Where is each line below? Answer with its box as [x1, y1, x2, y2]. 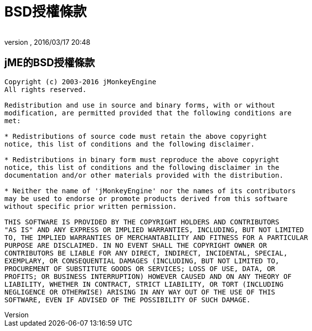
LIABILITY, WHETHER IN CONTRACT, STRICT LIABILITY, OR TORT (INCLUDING [4, 280, 284, 288]
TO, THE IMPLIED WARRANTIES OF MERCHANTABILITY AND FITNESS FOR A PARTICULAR [4, 233, 308, 241]
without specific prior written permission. [4, 202, 177, 210]
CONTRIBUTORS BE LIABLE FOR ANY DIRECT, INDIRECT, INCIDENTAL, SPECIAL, [4, 249, 288, 257]
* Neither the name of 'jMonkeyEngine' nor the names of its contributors [4, 186, 296, 195]
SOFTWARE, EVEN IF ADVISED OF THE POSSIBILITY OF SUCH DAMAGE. [4, 295, 251, 304]
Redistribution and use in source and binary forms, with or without [4, 101, 275, 109]
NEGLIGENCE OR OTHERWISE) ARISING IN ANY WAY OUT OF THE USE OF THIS [4, 288, 275, 296]
